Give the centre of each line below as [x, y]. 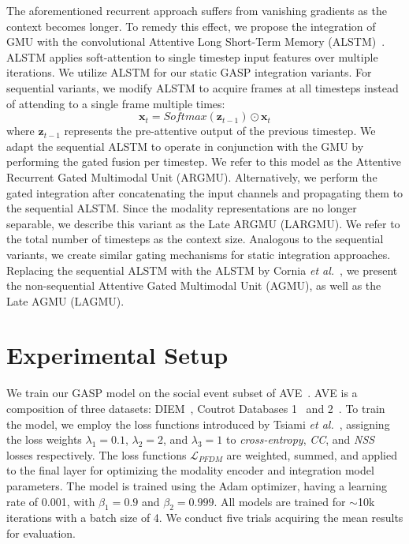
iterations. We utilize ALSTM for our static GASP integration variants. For [189, 72]
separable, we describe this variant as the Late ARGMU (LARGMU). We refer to [203, 223]
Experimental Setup [117, 355]
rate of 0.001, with [51, 501]
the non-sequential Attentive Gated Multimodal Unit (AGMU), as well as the [194, 285]
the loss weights [44, 439]
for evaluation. [41, 533]
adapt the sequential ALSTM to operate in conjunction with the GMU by [185, 146]
